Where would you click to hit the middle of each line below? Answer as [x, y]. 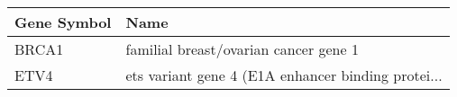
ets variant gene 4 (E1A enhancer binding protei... [284, 75]
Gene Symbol [63, 22]
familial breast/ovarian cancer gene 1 [242, 49]
